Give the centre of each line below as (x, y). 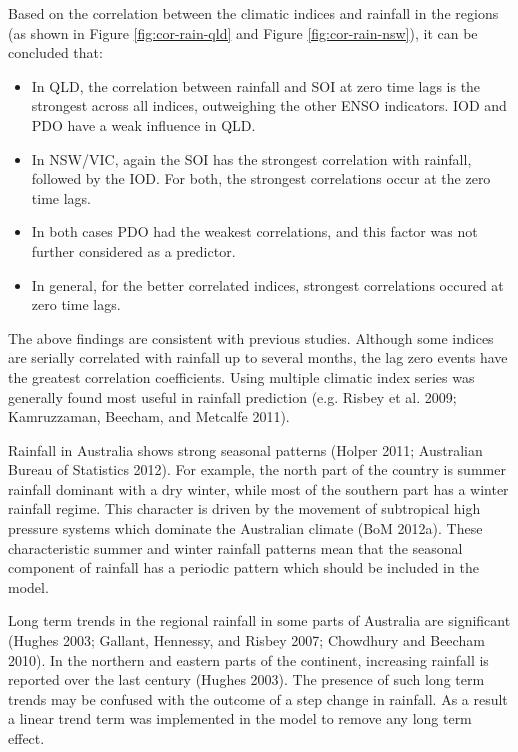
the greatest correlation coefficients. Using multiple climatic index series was (241, 376)
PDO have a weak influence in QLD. (143, 124)
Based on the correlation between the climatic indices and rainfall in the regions (253, 13)
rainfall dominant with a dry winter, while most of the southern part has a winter (258, 488)
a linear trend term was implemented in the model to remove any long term (240, 718)
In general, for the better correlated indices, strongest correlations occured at (267, 284)
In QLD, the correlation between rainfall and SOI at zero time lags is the (256, 85)
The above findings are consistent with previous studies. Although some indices (251, 337)
